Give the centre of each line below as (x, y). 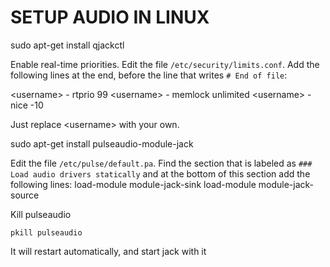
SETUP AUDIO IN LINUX (110, 17)
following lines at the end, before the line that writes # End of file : (149, 75)
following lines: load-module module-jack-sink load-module (133, 184)
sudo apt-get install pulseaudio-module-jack (102, 143)
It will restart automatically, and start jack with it (108, 251)
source (25, 195)
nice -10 (27, 105)
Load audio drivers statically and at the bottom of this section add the (160, 173)
